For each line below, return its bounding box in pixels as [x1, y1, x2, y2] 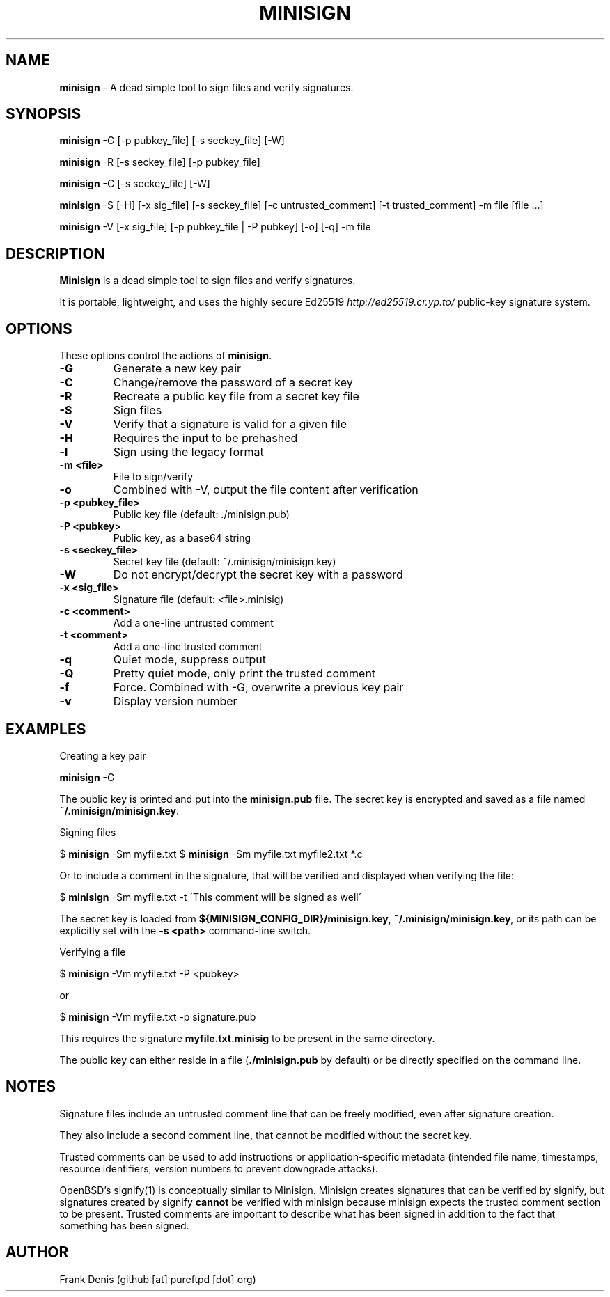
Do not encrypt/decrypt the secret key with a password [113, 567, 403, 582]
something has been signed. [59, 1219, 189, 1232]
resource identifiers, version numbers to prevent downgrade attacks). [59, 1162, 378, 1174]
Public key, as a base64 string [113, 532, 251, 544]
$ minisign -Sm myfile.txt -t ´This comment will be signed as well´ [59, 890, 362, 903]
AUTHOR [6, 1243, 69, 1261]
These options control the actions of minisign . [59, 349, 272, 362]
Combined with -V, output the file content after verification [113, 482, 419, 497]
